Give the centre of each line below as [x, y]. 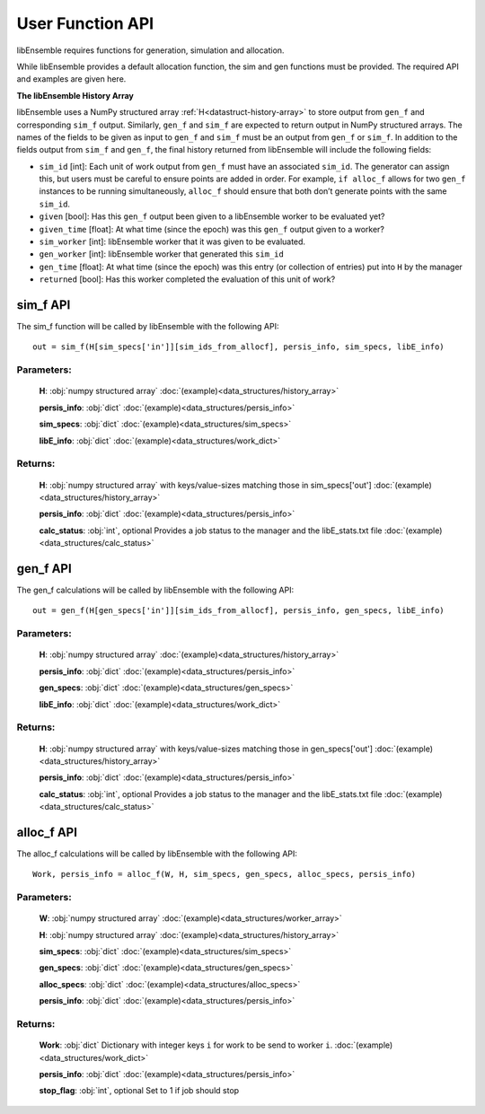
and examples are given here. [71, 79]
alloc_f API [47, 832]
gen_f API [44, 569]
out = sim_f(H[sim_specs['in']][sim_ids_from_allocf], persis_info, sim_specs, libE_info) [238, 347]
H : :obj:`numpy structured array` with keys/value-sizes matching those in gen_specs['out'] [206, 749]
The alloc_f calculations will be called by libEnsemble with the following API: [157, 854]
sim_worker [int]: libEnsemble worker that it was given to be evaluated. [172, 241]
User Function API [85, 23]
